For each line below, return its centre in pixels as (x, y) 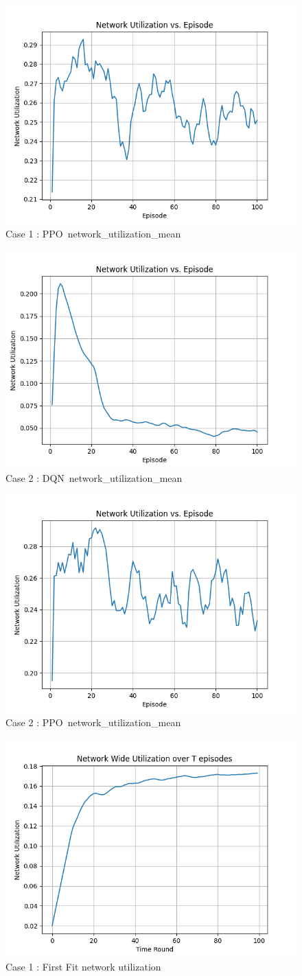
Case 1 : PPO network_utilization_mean (93, 233)
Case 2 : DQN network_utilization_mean (94, 477)
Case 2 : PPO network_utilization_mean (93, 722)
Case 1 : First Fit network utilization (83, 967)
